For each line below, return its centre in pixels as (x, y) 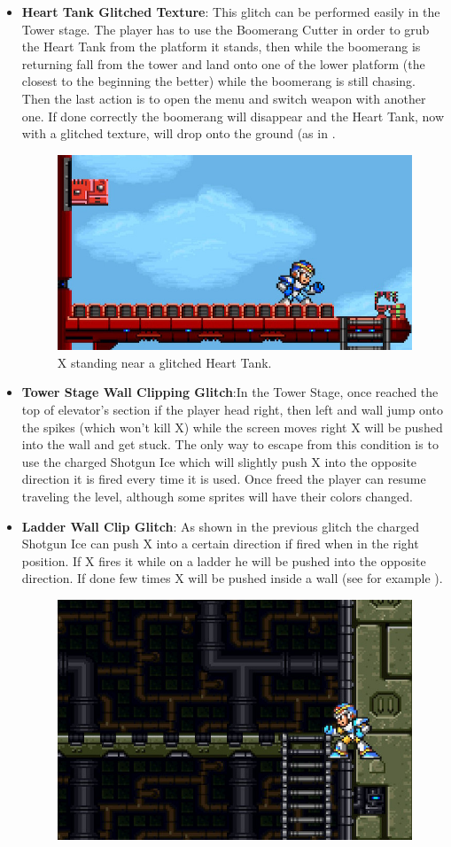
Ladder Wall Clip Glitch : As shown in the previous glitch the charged (220, 526)
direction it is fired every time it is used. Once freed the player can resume (224, 479)
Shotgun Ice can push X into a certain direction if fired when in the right (220, 544)
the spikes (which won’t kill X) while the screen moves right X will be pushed (232, 427)
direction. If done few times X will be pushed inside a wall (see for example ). (232, 578)
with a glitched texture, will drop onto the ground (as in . (179, 133)
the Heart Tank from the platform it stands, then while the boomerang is (221, 47)
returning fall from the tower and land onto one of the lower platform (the (223, 63)
